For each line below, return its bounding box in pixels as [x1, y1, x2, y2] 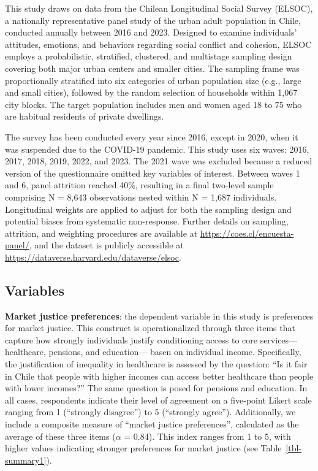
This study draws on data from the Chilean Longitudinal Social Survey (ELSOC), [5, 2, 313, 14]
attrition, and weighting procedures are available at [5, 226, 198, 239]
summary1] [5, 453, 47, 466]
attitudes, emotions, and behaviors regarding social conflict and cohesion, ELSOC [5, 37, 312, 50]
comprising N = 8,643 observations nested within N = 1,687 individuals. [5, 190, 277, 203]
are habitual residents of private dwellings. [5, 110, 164, 123]
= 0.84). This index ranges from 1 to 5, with [124, 429, 291, 442]
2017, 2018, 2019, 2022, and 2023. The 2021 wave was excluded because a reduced [5, 155, 312, 167]
